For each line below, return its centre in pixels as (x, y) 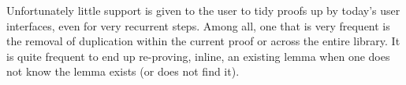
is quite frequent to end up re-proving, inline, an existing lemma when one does (198, 56)
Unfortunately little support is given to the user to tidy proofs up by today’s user (203, 10)
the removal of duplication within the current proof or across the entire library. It (203, 41)
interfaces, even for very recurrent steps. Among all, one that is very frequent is (198, 25)
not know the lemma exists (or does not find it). (123, 71)
